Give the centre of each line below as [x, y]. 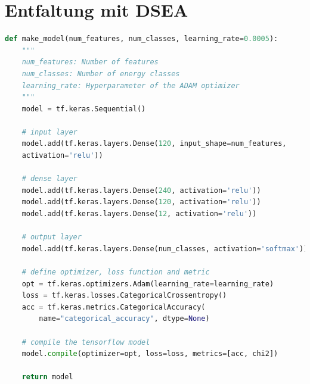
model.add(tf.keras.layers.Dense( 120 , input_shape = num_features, [154, 144]
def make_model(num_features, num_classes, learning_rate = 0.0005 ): [142, 39]
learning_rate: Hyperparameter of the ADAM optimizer [131, 85]
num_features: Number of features [90, 62]
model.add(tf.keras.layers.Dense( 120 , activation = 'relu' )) [141, 202]
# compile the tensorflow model [86, 342]
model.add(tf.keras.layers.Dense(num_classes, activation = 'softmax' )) [165, 249]
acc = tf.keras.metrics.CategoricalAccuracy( [114, 307]
